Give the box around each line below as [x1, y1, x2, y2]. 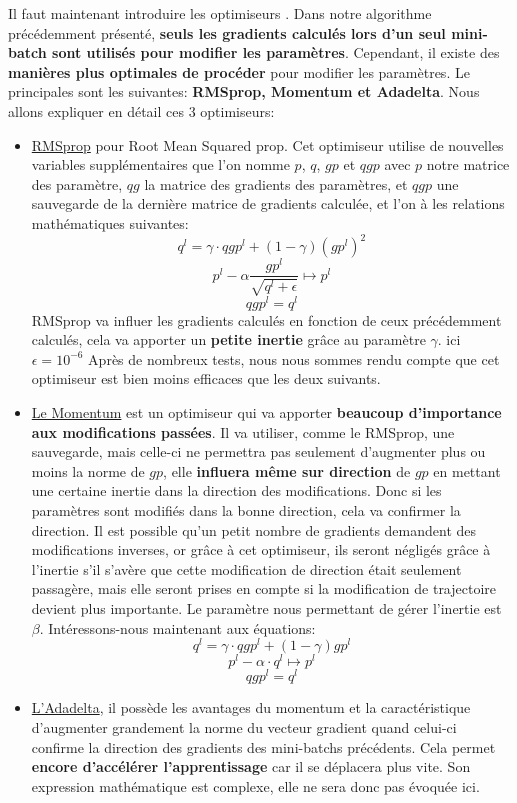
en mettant [433, 460, 501, 481]
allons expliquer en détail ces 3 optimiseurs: [8, 100, 275, 121]
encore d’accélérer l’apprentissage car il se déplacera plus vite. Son [31, 756, 471, 777]
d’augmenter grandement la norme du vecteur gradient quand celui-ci [31, 716, 457, 737]
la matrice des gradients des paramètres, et [144, 173, 408, 194]
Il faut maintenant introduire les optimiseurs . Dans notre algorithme [8, 3, 432, 23]
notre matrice [426, 154, 510, 175]
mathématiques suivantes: [31, 212, 189, 233]
